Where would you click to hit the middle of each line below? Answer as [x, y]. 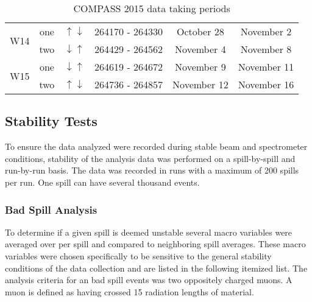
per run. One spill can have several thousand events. [102, 182]
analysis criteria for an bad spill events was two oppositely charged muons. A [149, 280]
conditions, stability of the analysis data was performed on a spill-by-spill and [150, 158]
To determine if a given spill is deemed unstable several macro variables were [149, 232]
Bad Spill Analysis [51, 209]
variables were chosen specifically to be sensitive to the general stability [138, 255]
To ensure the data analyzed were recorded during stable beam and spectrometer [156, 146]
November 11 [266, 67]
